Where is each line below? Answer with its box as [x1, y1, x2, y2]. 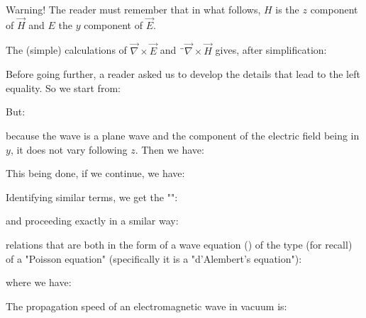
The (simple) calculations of [6, 42, 127, 57]
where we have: [6, 275, 72, 290]
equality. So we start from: [6, 80, 121, 95]
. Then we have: [135, 142, 204, 157]
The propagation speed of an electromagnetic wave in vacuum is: [6, 298, 287, 313]
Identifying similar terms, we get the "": [6, 189, 178, 204]
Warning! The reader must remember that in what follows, [6, 2, 261, 16]
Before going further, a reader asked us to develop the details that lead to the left [6, 67, 360, 81]
